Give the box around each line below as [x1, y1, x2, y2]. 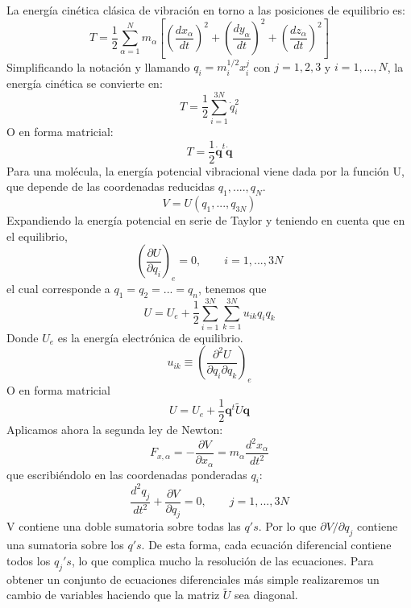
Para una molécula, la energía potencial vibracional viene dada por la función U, [6, 162, 405, 179]
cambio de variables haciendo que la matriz [6, 586, 220, 603]
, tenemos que [198, 279, 267, 296]
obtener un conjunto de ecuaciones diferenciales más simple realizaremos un [6, 570, 380, 587]
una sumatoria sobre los [6, 536, 124, 553]
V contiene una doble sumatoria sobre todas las [6, 518, 241, 535]
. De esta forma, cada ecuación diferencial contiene [141, 536, 392, 553]
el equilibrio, [6, 227, 68, 244]
